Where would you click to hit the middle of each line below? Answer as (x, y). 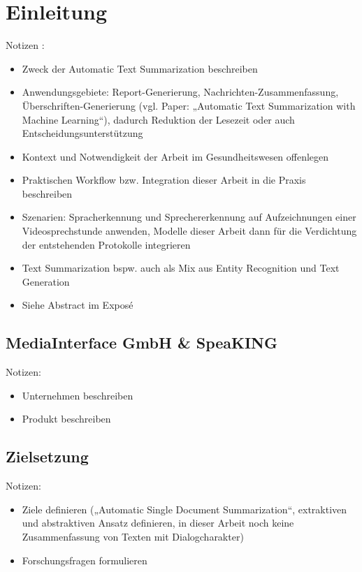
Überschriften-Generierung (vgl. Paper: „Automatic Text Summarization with (189, 105)
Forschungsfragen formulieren (85, 560)
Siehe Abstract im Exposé (78, 305)
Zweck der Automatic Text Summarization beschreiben (140, 68)
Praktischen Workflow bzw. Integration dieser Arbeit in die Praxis (164, 180)
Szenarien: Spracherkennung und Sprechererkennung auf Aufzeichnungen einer (189, 217)
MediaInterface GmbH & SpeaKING (142, 343)
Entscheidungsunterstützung (82, 133)
